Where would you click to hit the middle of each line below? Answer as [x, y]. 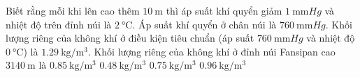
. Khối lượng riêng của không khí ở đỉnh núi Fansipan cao [211, 51]
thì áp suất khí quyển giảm [224, 10]
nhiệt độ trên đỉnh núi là [59, 24]
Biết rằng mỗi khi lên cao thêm [73, 10]
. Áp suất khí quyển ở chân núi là [204, 24]
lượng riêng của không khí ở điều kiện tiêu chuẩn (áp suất [130, 38]
